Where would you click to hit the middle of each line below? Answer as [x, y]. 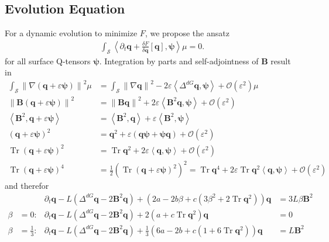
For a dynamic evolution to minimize [71, 33]
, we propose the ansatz [187, 33]
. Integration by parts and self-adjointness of [179, 61]
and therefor [27, 186]
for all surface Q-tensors [48, 61]
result [281, 61]
